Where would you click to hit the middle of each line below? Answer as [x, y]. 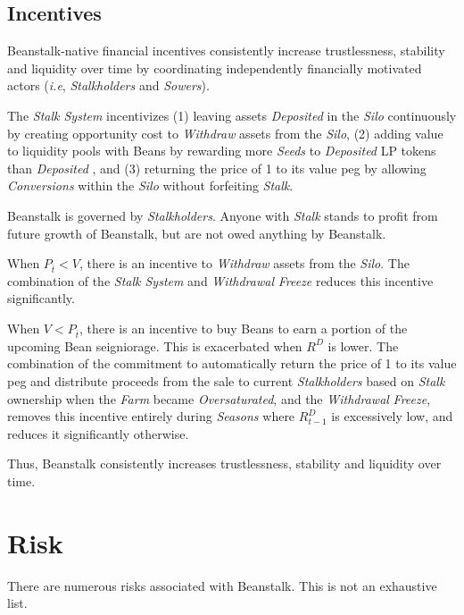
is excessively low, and [392, 416]
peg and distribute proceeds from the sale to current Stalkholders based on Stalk [226, 381]
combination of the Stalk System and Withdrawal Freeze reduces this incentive [220, 280]
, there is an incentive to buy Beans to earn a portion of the [244, 329]
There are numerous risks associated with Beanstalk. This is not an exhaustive [222, 585]
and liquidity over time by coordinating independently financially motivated [215, 67]
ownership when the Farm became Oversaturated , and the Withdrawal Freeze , [219, 398]
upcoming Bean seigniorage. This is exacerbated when [155, 345]
